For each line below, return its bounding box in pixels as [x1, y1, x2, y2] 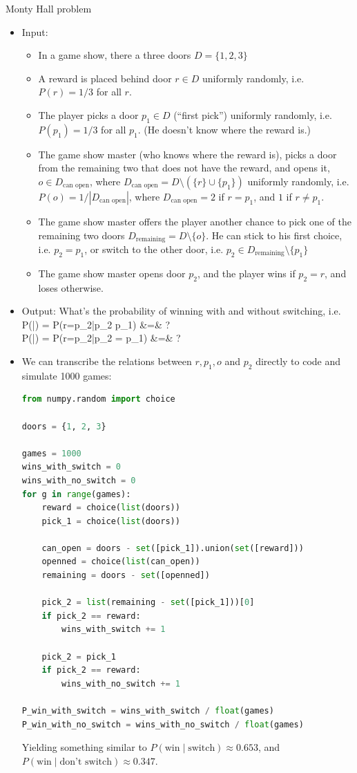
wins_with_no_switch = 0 [21, 475, 136, 485]
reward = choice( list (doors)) [41, 503, 180, 513]
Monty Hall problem [6, 1, 92, 15]
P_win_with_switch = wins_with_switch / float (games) [21, 706, 274, 716]
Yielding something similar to [21, 740, 147, 754]
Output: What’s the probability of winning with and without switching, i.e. [21, 304, 341, 318]
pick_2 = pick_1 [41, 651, 116, 662]
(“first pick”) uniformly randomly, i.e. [173, 107, 332, 122]
